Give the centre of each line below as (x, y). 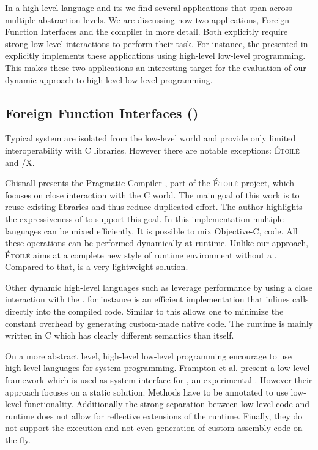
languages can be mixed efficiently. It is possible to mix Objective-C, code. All (151, 231)
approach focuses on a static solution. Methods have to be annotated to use (146, 392)
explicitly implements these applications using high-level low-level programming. (155, 55)
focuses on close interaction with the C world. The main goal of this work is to (152, 194)
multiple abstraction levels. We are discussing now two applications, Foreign (147, 19)
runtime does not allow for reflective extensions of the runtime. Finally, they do (154, 415)
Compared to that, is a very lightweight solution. (97, 267)
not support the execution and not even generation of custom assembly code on (154, 428)
